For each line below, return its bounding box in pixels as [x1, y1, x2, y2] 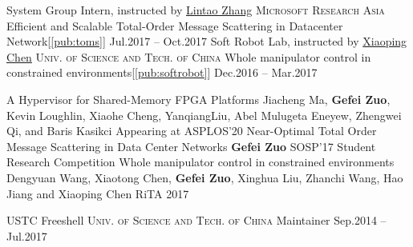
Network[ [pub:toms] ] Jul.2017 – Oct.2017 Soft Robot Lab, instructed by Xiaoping [6, 33, 407, 50]
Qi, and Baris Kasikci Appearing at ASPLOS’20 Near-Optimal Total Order [6, 122, 377, 139]
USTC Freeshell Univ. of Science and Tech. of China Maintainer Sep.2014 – [6, 212, 387, 229]
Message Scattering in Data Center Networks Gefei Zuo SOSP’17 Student [6, 137, 376, 154]
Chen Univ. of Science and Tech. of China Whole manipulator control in [6, 48, 371, 65]
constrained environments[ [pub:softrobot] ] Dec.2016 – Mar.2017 [6, 64, 318, 81]
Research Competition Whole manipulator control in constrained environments [6, 153, 395, 170]
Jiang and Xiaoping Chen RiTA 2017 [6, 185, 189, 201]
